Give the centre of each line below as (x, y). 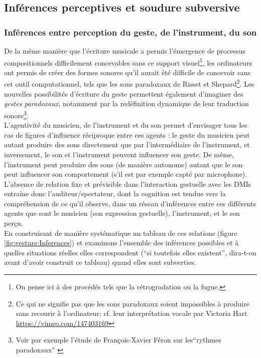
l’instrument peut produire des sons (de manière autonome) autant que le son (123, 164)
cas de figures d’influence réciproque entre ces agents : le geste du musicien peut (127, 134)
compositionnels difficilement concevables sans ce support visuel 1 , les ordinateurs (128, 62)
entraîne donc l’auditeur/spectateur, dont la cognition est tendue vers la (115, 194)
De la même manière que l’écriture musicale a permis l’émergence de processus (125, 51)
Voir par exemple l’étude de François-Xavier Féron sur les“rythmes (118, 340)
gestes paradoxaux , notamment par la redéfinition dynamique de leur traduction (126, 103)
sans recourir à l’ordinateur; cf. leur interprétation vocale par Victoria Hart (132, 313)
